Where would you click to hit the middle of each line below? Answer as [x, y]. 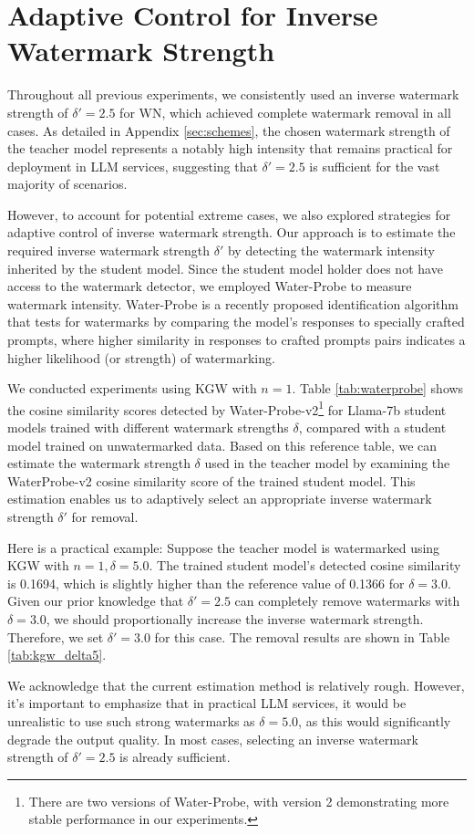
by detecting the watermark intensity [331, 250]
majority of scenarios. [67, 184]
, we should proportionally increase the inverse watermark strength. [235, 619]
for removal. [105, 517]
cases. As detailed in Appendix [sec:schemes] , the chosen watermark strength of [229, 130]
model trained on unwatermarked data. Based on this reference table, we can [222, 445]
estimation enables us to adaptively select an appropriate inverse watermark [220, 499]
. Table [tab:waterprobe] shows [378, 388]
